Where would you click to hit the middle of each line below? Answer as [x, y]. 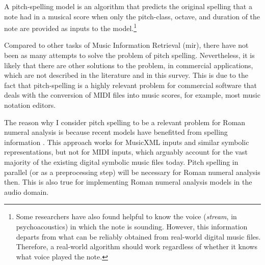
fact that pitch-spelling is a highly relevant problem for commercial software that [130, 85]
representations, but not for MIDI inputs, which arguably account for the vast [126, 152]
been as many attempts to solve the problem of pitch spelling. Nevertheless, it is [129, 55]
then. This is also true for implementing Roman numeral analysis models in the [128, 182]
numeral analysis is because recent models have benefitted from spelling [116, 132]
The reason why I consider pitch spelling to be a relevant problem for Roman [125, 122]
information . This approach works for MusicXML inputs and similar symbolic [127, 142]
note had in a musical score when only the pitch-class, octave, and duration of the [132, 16]
